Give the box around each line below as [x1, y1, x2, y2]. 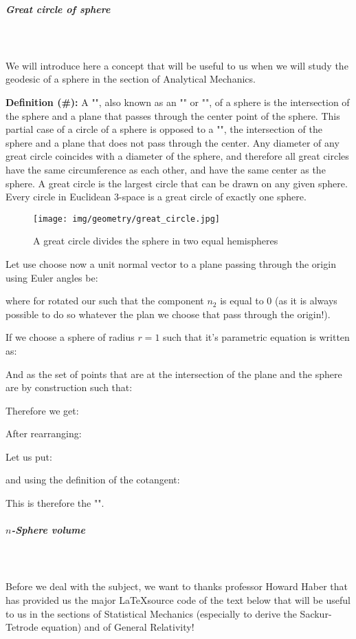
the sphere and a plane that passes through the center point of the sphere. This [5, 108, 340, 123]
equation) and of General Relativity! [41, 620, 194, 634]
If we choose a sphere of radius [5, 330, 135, 344]
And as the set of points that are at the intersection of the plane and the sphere [5, 366, 342, 381]
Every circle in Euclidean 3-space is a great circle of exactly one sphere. [5, 189, 307, 204]
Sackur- [300, 606, 332, 620]
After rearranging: [5, 426, 82, 441]
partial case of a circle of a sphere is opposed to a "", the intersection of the [5, 122, 322, 136]
